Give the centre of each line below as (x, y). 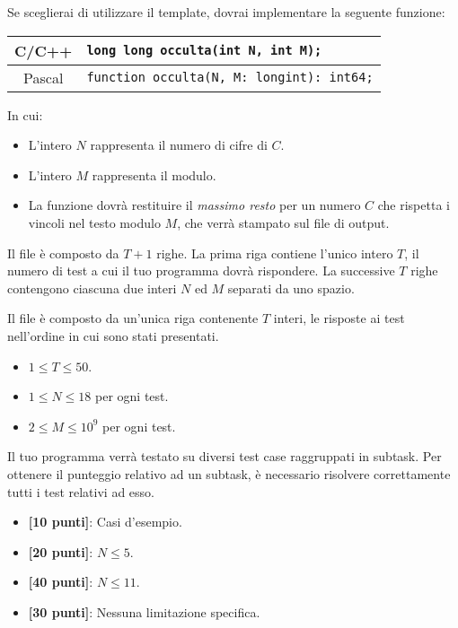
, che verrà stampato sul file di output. (283, 222)
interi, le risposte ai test (339, 318)
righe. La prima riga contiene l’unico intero (275, 253)
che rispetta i (414, 205)
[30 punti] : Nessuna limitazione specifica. (144, 611)
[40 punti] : (61, 582)
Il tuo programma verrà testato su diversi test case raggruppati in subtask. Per (225, 456)
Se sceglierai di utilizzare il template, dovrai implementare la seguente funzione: (226, 12)
